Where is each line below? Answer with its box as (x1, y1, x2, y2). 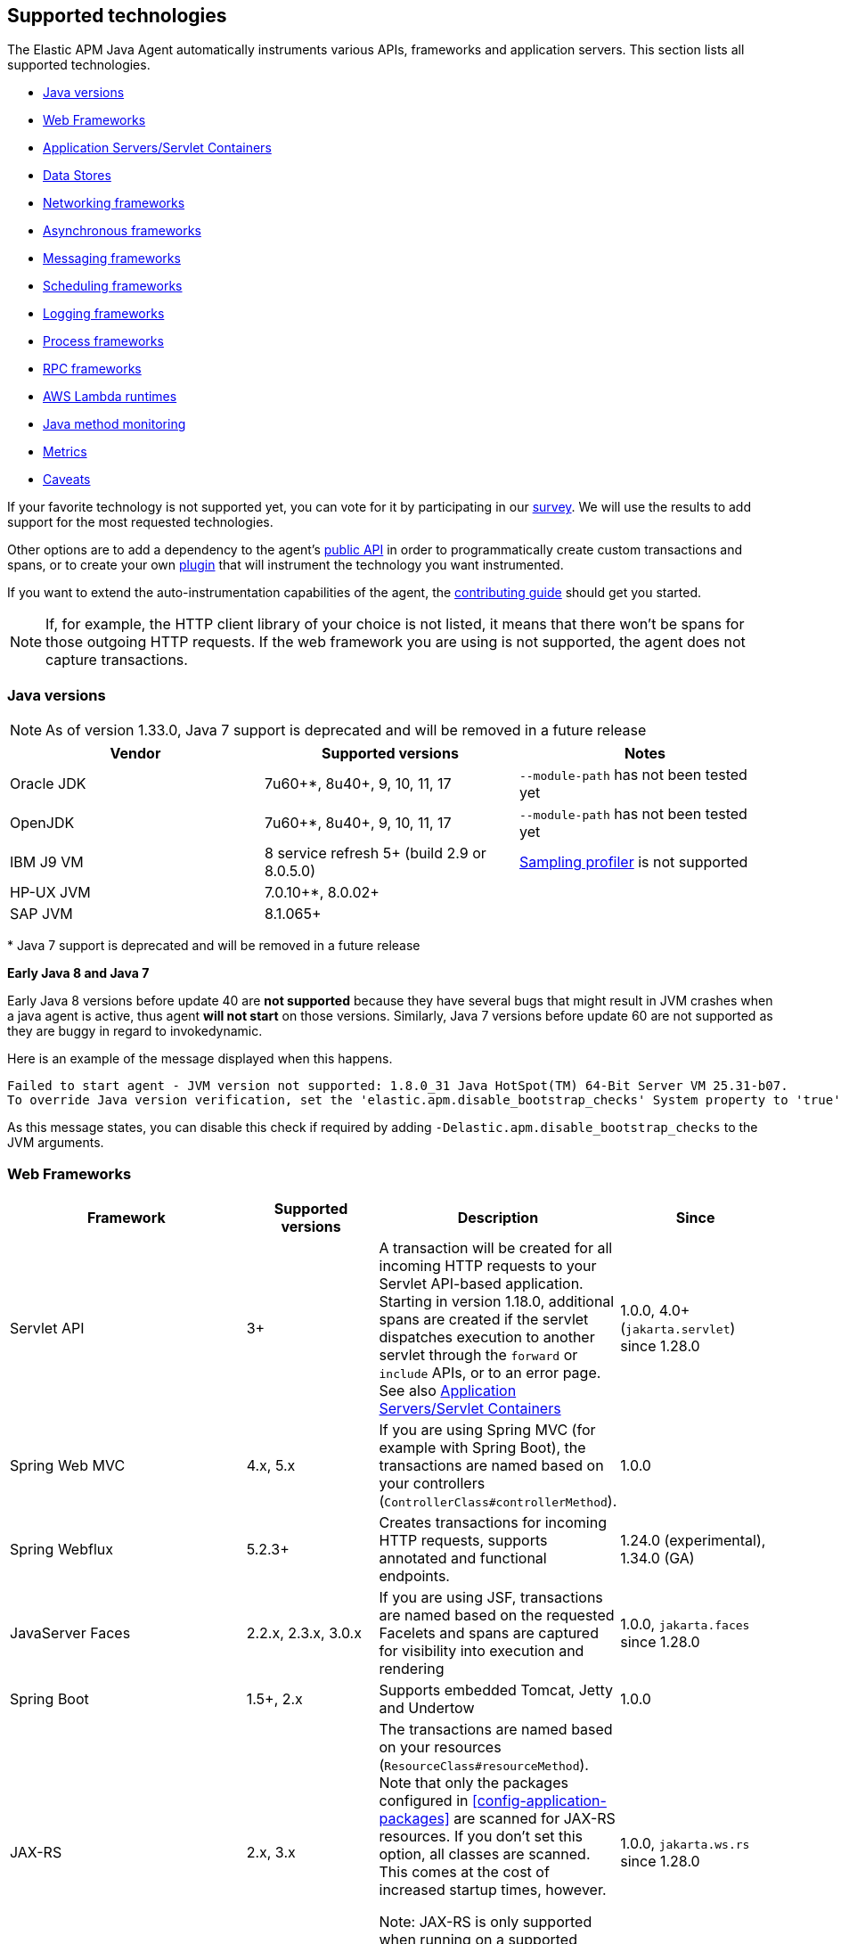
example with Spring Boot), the (379, 1438, 586, 1456)
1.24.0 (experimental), (620, 1530, 766, 1549)
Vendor (110, 744, 161, 763)
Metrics (43, 444, 87, 460)
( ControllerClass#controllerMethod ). (379, 1491, 617, 1510)
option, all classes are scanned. (379, 1844, 591, 1863)
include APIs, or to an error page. (379, 1363, 601, 1382)
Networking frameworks (43, 195, 185, 211)
